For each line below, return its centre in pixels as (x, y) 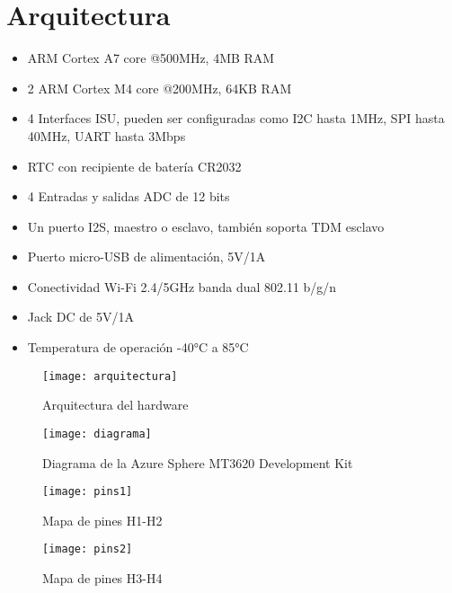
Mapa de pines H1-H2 (102, 520)
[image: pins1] (88, 492)
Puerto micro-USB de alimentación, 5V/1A (146, 257)
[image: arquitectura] (110, 376)
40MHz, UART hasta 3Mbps (106, 135)
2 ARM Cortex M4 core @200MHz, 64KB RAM (160, 88)
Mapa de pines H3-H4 (102, 578)
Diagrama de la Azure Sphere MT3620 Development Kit (198, 462)
